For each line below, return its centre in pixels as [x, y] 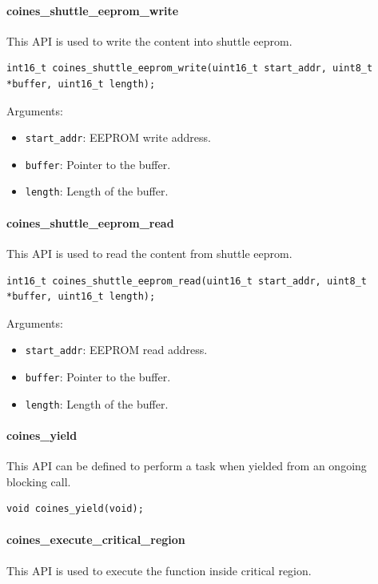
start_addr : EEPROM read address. [116, 350]
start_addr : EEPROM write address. [118, 137]
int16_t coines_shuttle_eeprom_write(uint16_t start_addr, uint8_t [190, 68]
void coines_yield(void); [75, 509]
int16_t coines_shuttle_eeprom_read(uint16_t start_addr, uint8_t [187, 281]
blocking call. [39, 481]
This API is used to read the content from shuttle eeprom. [149, 253]
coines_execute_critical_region [96, 540]
